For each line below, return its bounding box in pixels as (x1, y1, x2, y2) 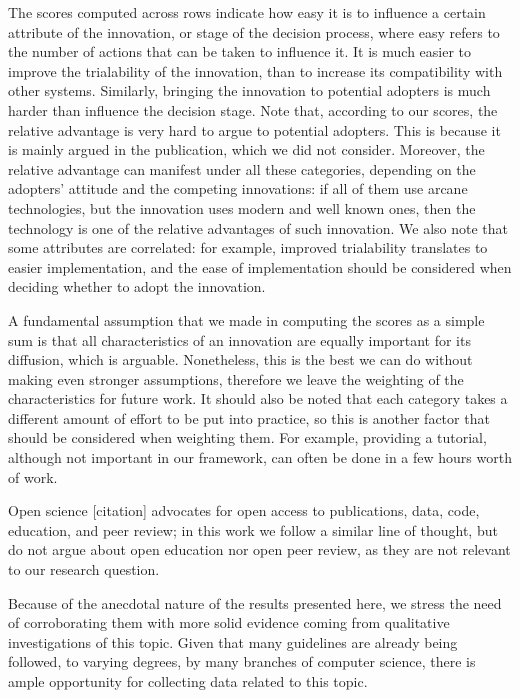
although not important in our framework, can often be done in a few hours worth (8, 447, 512, 468)
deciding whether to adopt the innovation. (8, 276, 266, 297)
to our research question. (8, 559, 160, 580)
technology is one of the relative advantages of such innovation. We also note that (8, 217, 509, 238)
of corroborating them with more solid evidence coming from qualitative (8, 612, 450, 633)
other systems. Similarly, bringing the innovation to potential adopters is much (8, 80, 491, 101)
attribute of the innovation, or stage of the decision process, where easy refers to (8, 21, 500, 42)
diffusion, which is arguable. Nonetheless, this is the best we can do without (8, 349, 473, 370)
